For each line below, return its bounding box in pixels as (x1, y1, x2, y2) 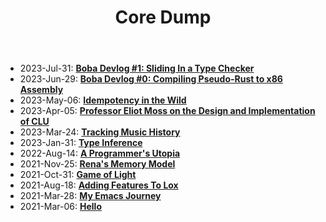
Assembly (19, 84, 64, 96)
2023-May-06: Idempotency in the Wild (19, 94, 187, 106)
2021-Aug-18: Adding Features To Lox (19, 179, 179, 191)
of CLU (19, 116, 50, 128)
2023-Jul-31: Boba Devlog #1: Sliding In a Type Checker (19, 62, 255, 75)
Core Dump (114, 6, 212, 29)
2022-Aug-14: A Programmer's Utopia (19, 147, 181, 160)
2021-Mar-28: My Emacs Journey (19, 190, 162, 202)
